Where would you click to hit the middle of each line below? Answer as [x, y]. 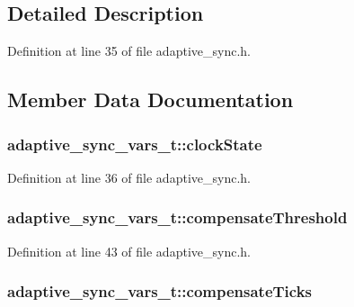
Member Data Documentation [150, 99]
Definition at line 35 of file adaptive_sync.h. [129, 51]
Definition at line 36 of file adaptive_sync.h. [129, 177]
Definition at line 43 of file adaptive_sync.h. [129, 251]
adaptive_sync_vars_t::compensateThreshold [177, 217]
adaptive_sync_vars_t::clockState [135, 144]
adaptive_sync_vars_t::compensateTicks [160, 291]
